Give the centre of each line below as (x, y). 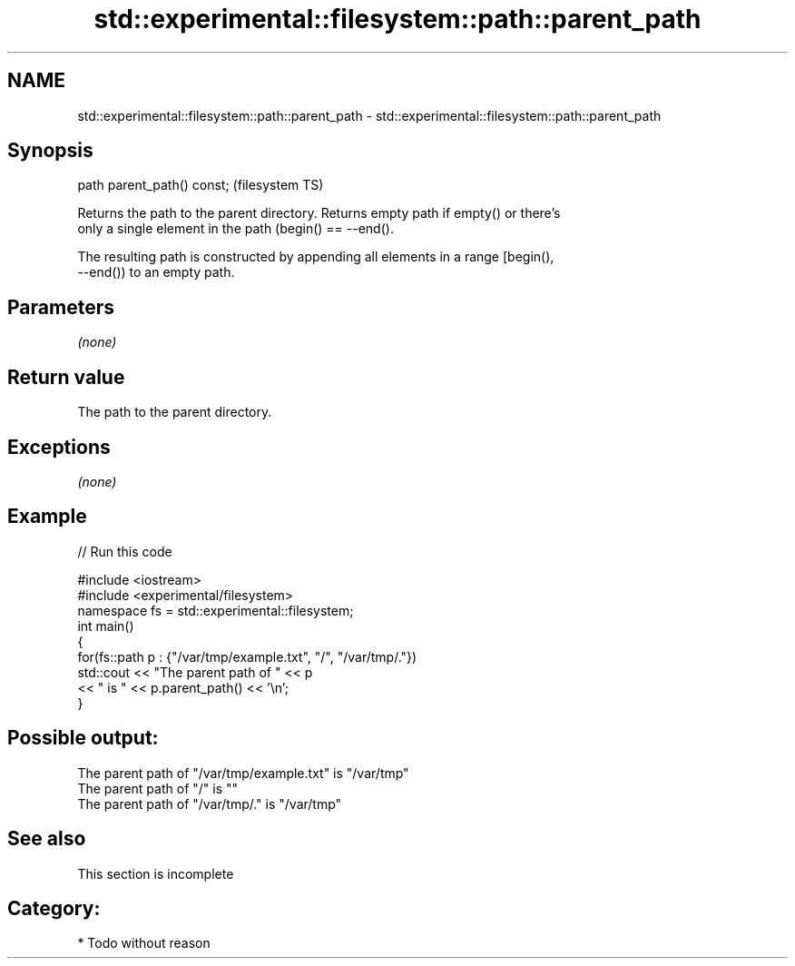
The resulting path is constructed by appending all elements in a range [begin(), (316, 257)
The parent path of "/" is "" (158, 788)
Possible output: (83, 738)
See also (47, 839)
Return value (66, 377)
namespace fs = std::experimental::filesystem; (216, 610)
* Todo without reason (144, 943)
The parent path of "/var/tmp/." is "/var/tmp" (210, 803)
